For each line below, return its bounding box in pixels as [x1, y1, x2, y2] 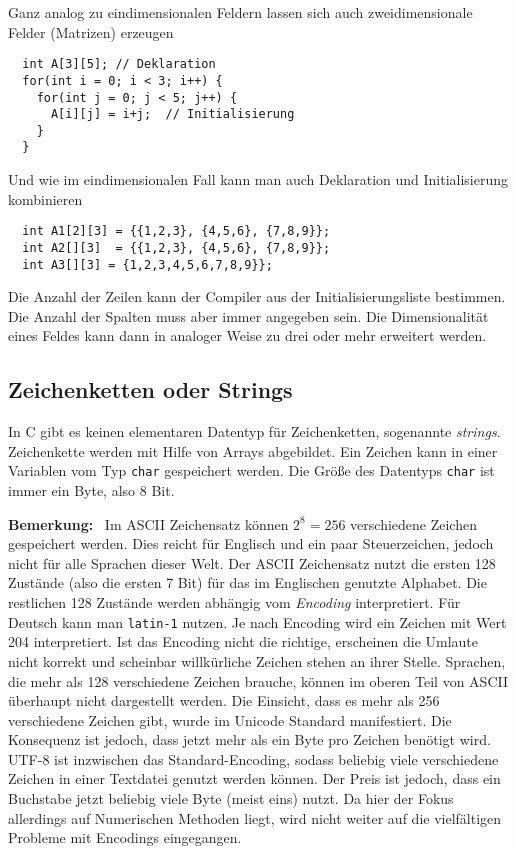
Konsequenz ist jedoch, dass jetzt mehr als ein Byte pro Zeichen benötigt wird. [8, 729, 491, 750]
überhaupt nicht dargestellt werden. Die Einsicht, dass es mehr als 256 [8, 690, 440, 711]
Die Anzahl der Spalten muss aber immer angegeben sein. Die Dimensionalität [8, 305, 489, 326]
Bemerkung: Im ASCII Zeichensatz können [8, 513, 289, 534]
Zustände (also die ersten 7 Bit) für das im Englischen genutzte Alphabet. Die [8, 572, 487, 593]
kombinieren [8, 188, 83, 209]
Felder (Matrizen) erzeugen [8, 21, 174, 42]
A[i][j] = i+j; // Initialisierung [50, 107, 295, 122]
